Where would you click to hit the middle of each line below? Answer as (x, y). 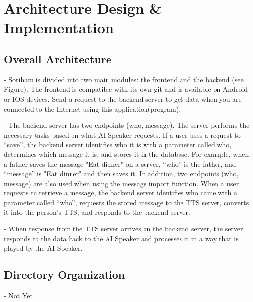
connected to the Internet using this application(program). (92, 108)
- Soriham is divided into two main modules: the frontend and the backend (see (124, 79)
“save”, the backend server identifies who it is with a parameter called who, (118, 144)
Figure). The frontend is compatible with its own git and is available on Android (126, 89)
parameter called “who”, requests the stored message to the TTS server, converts (126, 202)
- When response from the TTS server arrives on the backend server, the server (124, 229)
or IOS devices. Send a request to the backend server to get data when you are (123, 98)
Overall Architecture (58, 58)
